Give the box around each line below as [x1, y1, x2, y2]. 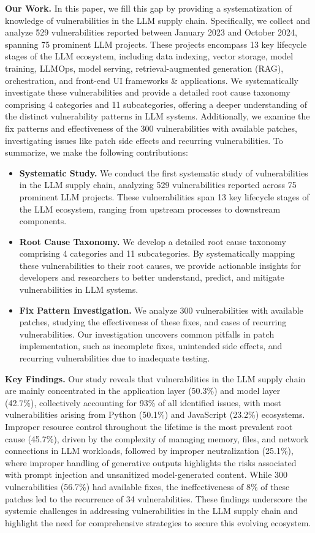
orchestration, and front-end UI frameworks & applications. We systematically [5, 74, 298, 86]
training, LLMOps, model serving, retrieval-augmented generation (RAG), [5, 61, 284, 74]
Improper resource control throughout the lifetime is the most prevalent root [5, 420, 293, 433]
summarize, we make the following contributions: [5, 146, 188, 159]
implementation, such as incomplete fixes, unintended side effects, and [19, 339, 283, 352]
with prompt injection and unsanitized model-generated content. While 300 [5, 468, 288, 481]
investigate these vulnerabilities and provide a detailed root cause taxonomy [5, 86, 290, 99]
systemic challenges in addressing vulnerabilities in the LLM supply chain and [5, 504, 298, 517]
